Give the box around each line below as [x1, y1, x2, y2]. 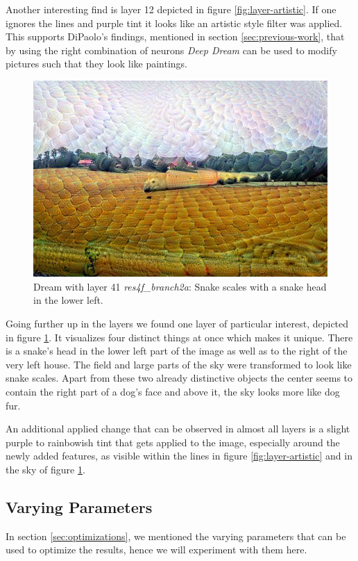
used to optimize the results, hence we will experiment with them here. [6, 542, 307, 557]
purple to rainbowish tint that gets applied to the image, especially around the [6, 434, 340, 449]
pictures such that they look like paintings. [6, 56, 188, 71]
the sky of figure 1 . [6, 462, 85, 476]
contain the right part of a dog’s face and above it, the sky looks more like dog [6, 384, 340, 398]
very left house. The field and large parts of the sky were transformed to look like [6, 357, 352, 371]
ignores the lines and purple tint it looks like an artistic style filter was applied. [6, 15, 343, 30]
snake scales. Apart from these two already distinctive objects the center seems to [6, 371, 353, 385]
